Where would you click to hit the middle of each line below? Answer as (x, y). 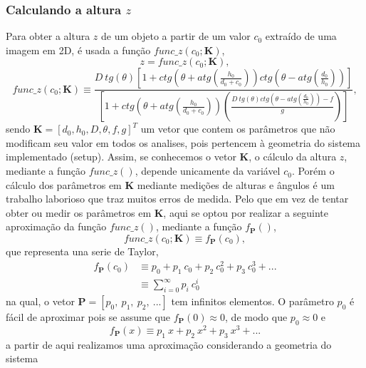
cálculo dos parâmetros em (64, 184)
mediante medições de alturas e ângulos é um (236, 184)
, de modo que (256, 316)
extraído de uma (301, 36)
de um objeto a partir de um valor (176, 36)
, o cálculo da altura (293, 157)
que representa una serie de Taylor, (82, 251)
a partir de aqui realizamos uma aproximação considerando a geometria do (169, 344)
